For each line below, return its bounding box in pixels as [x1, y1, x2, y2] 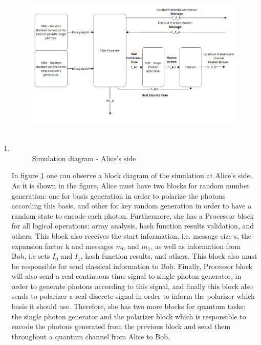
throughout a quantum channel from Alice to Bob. [11, 331, 170, 341]
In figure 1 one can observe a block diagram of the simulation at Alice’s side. [11, 170, 252, 181]
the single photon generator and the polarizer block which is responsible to [11, 311, 246, 321]
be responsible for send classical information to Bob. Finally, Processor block [11, 260, 253, 271]
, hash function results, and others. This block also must [80, 251, 257, 261]
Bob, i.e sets [11, 251, 50, 261]
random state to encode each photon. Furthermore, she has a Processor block [11, 210, 254, 221]
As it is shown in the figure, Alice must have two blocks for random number [11, 180, 250, 190]
